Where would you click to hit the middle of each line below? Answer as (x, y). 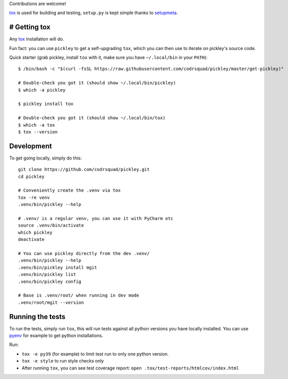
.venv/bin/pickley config (50, 281)
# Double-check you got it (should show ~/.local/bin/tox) (92, 118)
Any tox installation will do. (37, 39)
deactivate (31, 239)
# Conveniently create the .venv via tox (69, 190)
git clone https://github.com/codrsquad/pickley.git (84, 169)
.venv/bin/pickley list (47, 274)
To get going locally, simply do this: (46, 158)
